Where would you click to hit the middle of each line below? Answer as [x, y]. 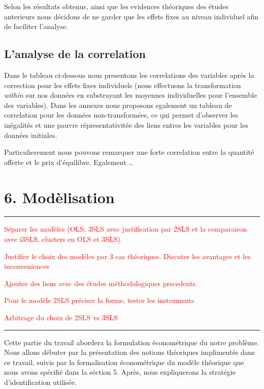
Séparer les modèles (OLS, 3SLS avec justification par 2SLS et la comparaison [126, 229]
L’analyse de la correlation [75, 54]
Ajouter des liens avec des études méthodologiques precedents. [101, 283]
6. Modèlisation [59, 197]
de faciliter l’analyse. [36, 26]
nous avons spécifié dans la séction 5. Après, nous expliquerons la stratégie [120, 372]
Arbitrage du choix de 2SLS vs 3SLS [61, 317]
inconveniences [27, 266]
